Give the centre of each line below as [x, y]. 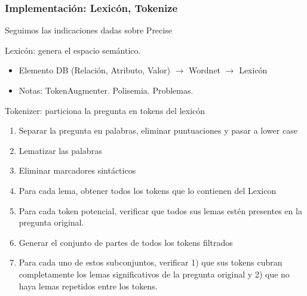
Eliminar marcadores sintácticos [77, 170]
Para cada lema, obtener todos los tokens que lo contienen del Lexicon [148, 190]
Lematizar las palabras [60, 150]
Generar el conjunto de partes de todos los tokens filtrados [126, 242]
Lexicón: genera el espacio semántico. [73, 50]
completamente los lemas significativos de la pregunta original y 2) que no [154, 274]
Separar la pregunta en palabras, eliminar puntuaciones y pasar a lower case [158, 130]
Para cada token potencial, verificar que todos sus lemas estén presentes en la [160, 210]
